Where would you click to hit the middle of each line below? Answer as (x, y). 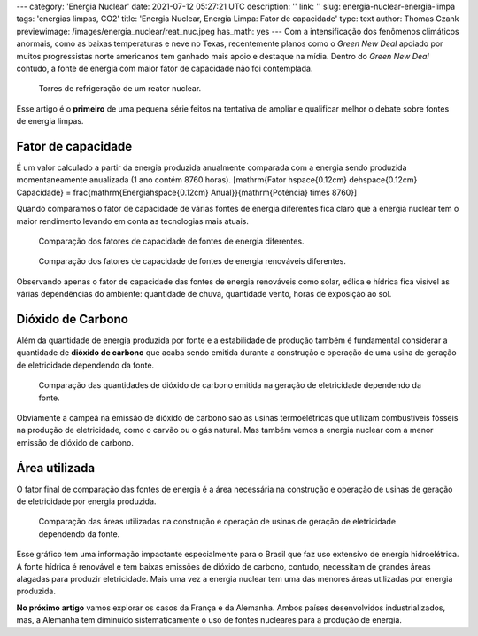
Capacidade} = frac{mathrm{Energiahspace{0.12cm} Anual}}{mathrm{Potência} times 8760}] (187, 192)
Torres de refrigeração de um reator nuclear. (120, 89)
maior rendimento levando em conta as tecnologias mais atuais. (133, 221)
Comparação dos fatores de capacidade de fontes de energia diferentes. (171, 241)
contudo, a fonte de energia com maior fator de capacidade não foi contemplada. (165, 68)
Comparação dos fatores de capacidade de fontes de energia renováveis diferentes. (193, 261)
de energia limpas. (50, 121)
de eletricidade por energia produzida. (86, 501)
